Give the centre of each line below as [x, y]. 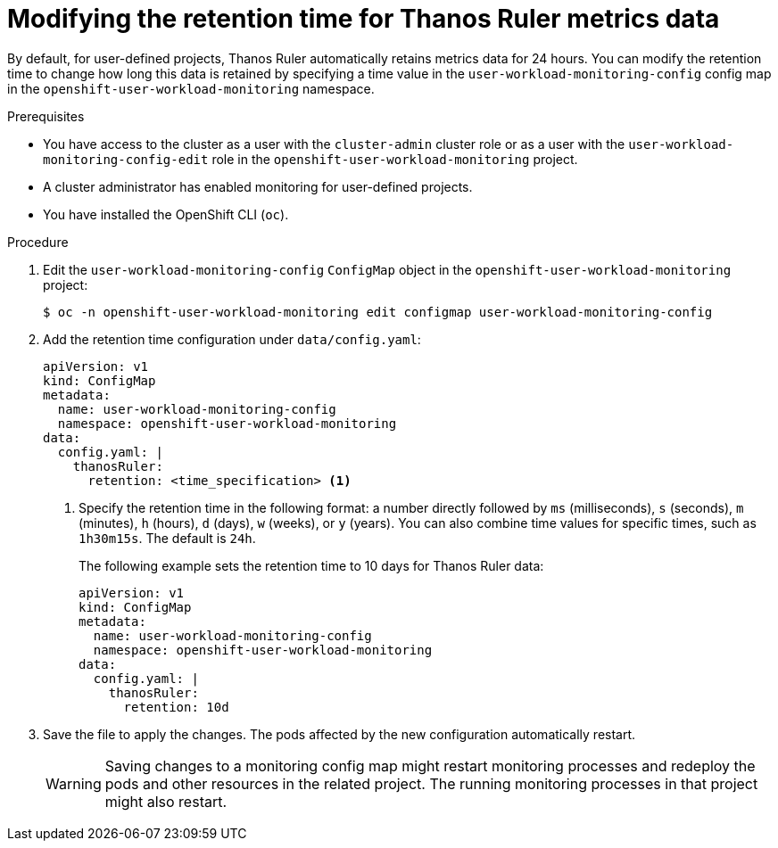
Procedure [38, 242]
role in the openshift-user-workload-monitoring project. [395, 159]
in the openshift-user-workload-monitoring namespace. [191, 88]
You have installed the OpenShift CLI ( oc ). [166, 214]
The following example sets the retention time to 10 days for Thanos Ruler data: [311, 565]
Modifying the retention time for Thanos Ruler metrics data [364, 19]
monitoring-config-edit [126, 159]
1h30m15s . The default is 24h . [167, 538]
